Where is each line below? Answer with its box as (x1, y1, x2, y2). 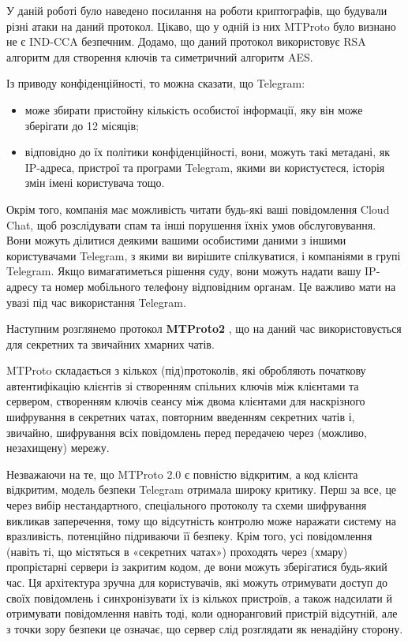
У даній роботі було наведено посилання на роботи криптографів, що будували (6, 2, 387, 18)
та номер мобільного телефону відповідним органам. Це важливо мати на (41, 278, 396, 294)
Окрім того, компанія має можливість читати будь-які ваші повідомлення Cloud (6, 200, 390, 217)
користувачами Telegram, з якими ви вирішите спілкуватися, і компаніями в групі (6, 247, 401, 263)
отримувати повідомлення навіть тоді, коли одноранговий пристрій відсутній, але (6, 605, 398, 621)
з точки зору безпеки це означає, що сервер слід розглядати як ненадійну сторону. (6, 620, 403, 636)
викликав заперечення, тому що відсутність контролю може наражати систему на (6, 512, 396, 528)
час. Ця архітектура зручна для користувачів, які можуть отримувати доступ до (6, 574, 388, 590)
